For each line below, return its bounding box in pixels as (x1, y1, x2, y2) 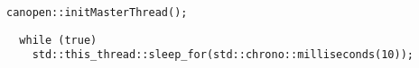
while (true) (19, 33, 98, 47)
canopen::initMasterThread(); (6, 6, 188, 19)
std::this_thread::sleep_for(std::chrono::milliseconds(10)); (32, 48, 414, 62)
